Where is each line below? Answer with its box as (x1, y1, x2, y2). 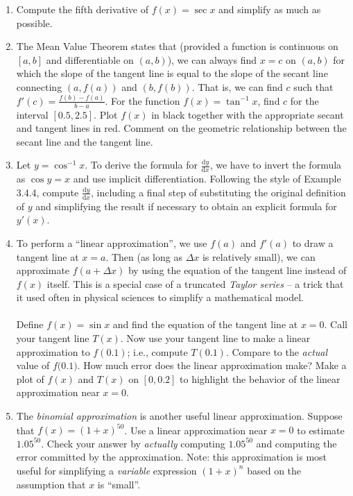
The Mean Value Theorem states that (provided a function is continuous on (16, 39, 338, 53)
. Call (324, 317, 348, 332)
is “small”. (97, 477, 141, 491)
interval (16, 107, 49, 121)
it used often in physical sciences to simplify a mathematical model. (16, 290, 304, 305)
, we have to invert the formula (209, 157, 342, 172)
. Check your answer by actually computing (41, 436, 225, 450)
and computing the (256, 436, 337, 450)
